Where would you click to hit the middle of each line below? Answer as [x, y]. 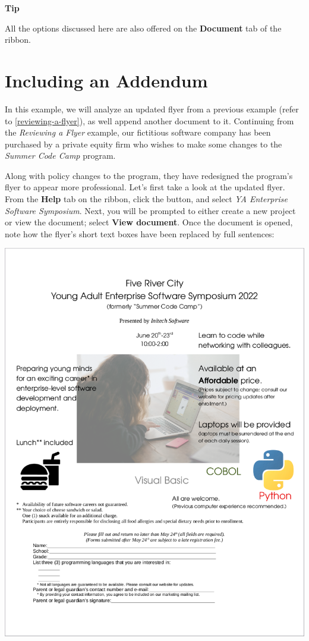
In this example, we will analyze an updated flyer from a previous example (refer [152, 109]
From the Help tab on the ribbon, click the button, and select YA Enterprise [146, 199]
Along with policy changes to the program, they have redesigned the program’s [149, 175]
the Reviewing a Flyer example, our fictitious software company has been [138, 132]
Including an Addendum [106, 80]
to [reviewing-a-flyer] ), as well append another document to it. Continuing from [149, 120]
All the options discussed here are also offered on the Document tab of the [143, 28]
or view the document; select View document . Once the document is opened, [149, 222]
